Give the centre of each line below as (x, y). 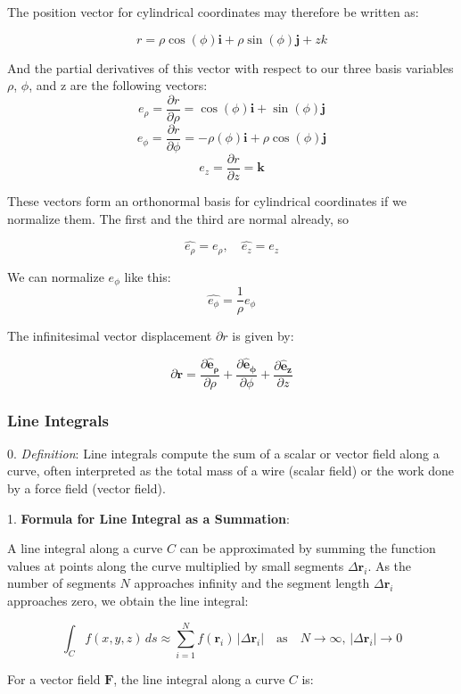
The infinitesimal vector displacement (110, 336)
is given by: (263, 336)
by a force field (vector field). (86, 488)
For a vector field (54, 678)
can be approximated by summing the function (308, 548)
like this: (148, 276)
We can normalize (56, 276)
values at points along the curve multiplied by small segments (176, 565)
